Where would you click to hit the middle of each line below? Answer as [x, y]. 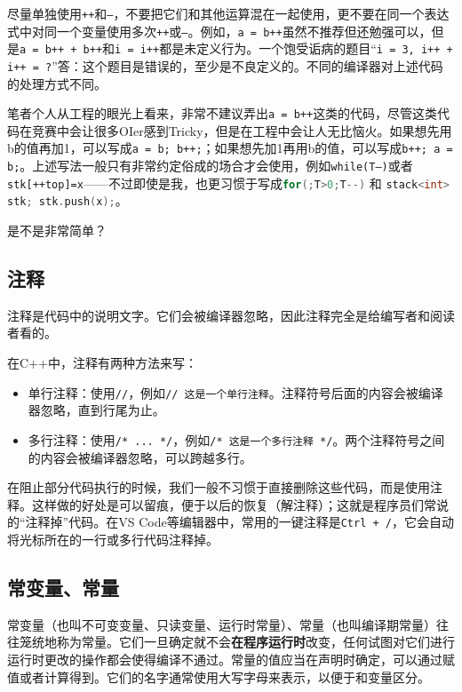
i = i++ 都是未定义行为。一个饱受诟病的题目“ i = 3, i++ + [284, 48]
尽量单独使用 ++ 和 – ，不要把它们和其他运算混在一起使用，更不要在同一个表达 [228, 13]
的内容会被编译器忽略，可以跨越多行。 [140, 457]
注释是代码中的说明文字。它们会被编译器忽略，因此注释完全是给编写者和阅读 [231, 315]
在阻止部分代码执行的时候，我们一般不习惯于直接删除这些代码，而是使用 [219, 487]
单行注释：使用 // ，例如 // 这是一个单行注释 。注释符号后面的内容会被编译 [235, 392]
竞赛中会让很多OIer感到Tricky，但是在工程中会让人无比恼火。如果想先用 [242, 130]
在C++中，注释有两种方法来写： [102, 363]
